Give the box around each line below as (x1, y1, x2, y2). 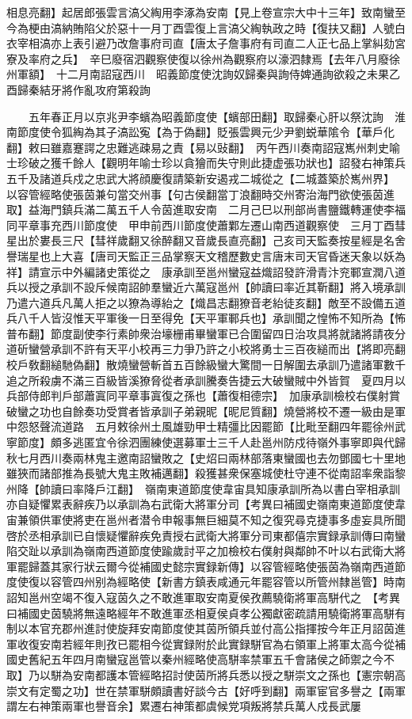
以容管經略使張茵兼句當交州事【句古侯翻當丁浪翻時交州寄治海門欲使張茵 (6, 185, 383, 202)
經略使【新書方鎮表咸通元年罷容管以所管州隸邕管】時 (116, 573, 395, 590)
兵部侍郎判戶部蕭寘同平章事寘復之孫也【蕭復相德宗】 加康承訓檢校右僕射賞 (6, 387, 400, 404)
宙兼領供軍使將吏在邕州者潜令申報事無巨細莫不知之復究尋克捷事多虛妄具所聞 (6, 512, 406, 527)
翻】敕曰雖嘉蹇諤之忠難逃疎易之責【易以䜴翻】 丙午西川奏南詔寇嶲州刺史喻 (6, 139, 400, 155)
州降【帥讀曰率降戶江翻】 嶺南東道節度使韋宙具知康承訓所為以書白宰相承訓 (6, 480, 400, 496)
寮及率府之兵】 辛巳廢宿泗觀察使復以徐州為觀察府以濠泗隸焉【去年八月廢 (6, 50, 389, 67)
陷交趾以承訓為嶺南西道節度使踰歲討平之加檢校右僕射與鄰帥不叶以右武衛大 (6, 542, 395, 559)
